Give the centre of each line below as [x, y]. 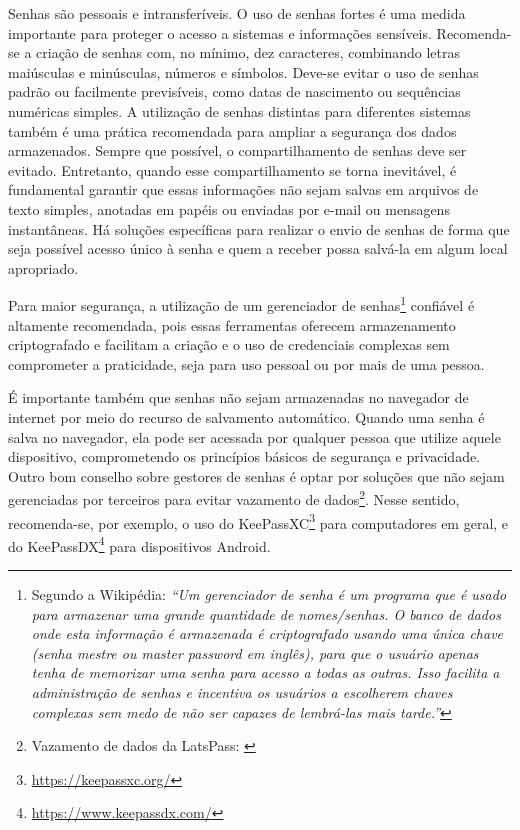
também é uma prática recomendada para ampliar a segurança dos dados [232, 130]
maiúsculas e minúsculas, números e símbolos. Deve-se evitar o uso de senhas [243, 71]
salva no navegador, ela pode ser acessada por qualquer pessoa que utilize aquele [254, 436]
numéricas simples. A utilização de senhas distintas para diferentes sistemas [239, 110]
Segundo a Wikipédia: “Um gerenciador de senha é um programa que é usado [269, 594]
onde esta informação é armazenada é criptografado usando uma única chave [267, 633]
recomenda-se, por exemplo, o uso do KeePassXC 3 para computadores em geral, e [258, 521]
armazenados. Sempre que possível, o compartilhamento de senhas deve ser [237, 150]
